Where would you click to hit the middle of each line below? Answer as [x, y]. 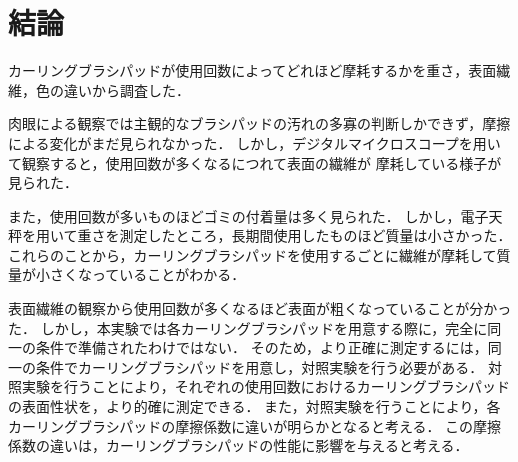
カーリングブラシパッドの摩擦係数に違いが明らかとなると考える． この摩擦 [255, 425]
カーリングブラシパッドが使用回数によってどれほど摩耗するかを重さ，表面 [252, 70]
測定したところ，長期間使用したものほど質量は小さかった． [315, 235]
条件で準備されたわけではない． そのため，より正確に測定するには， [261, 347]
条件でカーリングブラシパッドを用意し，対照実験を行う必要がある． [259, 366]
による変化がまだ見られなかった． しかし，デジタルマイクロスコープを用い [254, 142]
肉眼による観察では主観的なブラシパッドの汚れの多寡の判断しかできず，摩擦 [259, 123]
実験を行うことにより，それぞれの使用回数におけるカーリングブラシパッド [266, 386]
